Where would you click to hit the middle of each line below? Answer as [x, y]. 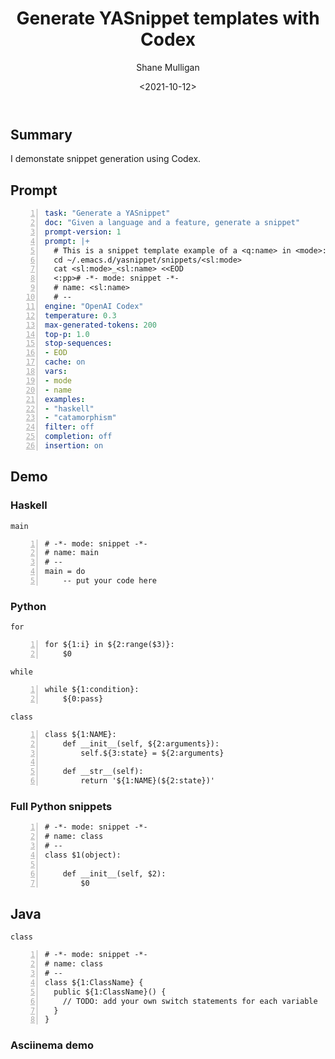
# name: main [71, 553]
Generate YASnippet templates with [168, 18]
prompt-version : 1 [83, 232]
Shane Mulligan [168, 67]
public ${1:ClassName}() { [110, 992]
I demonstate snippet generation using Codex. [106, 159]
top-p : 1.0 [67, 334]
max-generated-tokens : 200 [101, 325]
